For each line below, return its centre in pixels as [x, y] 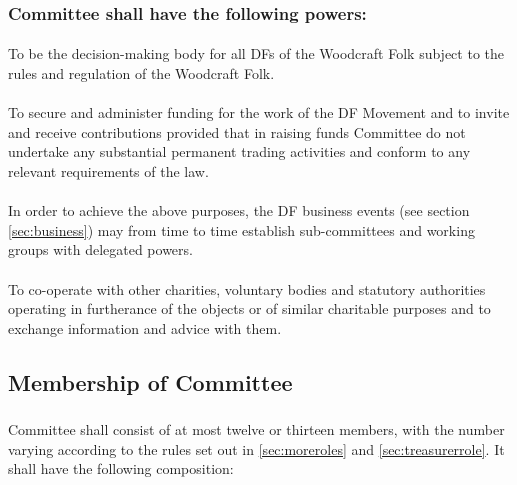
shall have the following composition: [121, 468]
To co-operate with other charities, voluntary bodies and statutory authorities [247, 288]
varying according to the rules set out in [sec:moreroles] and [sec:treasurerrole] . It [256, 448]
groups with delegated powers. [100, 249]
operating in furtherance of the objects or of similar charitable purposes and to [249, 308]
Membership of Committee [150, 381]
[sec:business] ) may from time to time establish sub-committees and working [241, 229]
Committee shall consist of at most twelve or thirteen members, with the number [256, 429]
